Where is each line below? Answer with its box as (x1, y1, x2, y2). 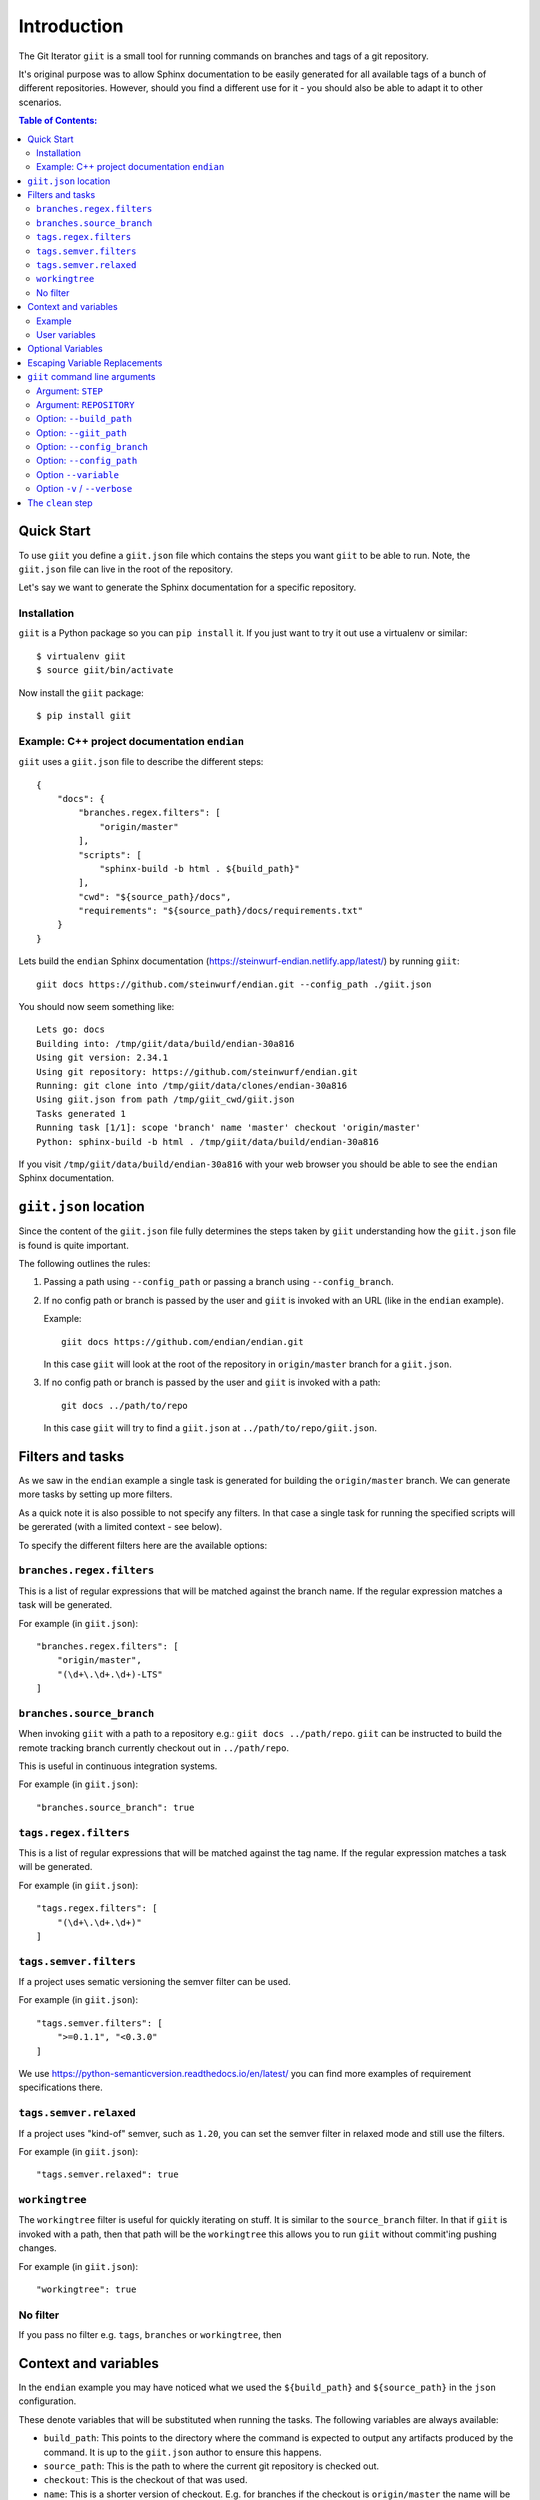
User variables (36, 328, 97, 340)
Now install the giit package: (18, 686, 144, 699)
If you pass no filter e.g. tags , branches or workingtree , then (18, 2329, 282, 2341)
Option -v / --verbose (36, 483, 133, 495)
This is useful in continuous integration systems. (18, 1760, 218, 1772)
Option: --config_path (36, 455, 138, 467)
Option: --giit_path (36, 426, 127, 439)
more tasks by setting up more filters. (18, 1488, 173, 1500)
